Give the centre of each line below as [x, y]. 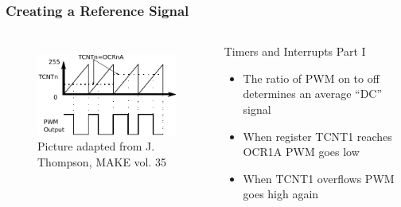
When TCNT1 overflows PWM [319, 178]
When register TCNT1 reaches [317, 136]
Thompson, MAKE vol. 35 [102, 161]
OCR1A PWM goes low [301, 152]
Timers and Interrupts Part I [295, 51]
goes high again [281, 194]
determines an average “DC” [313, 94]
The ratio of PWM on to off [311, 78]
